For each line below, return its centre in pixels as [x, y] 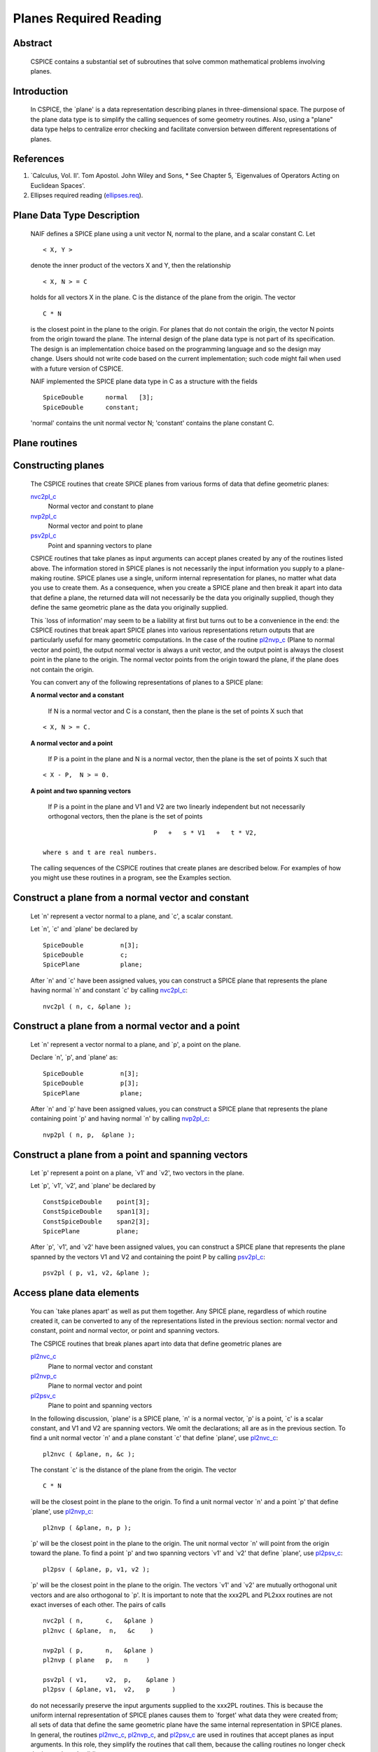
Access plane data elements [76, 1293]
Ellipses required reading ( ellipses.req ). [87, 196]
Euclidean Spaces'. [58, 185]
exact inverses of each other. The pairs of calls [98, 1604]
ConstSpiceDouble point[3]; [97, 1202]
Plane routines [45, 443]
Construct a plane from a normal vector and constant [131, 898]
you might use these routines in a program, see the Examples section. [131, 878]
